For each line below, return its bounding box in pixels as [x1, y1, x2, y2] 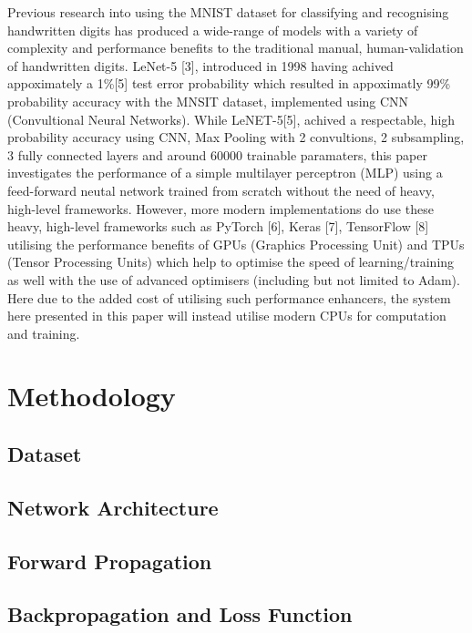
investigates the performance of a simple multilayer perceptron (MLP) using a [7, 163, 443, 182]
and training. [7, 323, 80, 342]
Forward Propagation [7, 546, 212, 575]
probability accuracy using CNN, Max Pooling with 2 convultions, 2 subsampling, [7, 128, 465, 147]
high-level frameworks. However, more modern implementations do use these [7, 199, 434, 218]
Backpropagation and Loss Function [7, 600, 353, 628]
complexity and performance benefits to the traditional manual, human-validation [7, 38, 464, 57]
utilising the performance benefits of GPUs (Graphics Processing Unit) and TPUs [7, 234, 465, 253]
